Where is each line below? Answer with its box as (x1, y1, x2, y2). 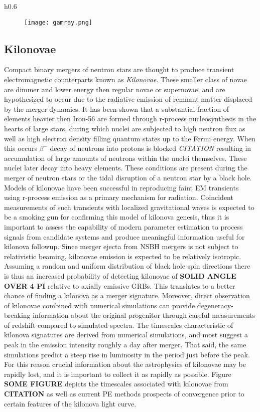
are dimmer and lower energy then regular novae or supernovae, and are (4, 84, 225, 94)
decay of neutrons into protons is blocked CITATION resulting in (50, 143, 251, 153)
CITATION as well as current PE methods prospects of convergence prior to (4, 388, 244, 399)
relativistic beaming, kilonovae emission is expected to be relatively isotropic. (4, 251, 241, 261)
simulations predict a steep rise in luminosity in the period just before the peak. (4, 349, 250, 359)
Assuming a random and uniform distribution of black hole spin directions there (4, 261, 250, 271)
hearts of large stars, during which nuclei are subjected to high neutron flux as (4, 123, 245, 134)
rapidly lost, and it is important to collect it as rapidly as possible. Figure (4, 368, 231, 379)
